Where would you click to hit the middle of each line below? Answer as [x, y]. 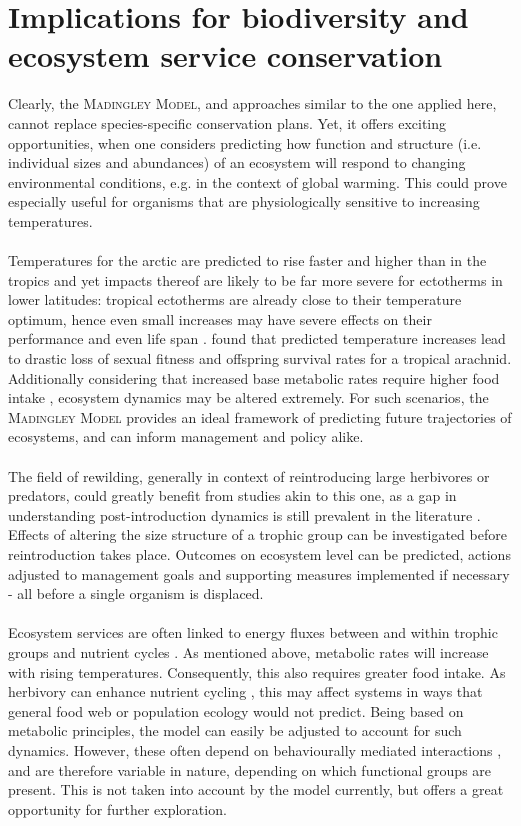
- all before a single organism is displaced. [136, 593]
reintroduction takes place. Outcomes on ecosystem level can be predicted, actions [259, 553]
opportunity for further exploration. [117, 808]
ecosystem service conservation [225, 55]
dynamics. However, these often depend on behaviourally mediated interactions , [255, 749]
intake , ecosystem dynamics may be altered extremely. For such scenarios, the [248, 397]
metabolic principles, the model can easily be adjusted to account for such [235, 730]
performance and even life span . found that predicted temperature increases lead [257, 338]
